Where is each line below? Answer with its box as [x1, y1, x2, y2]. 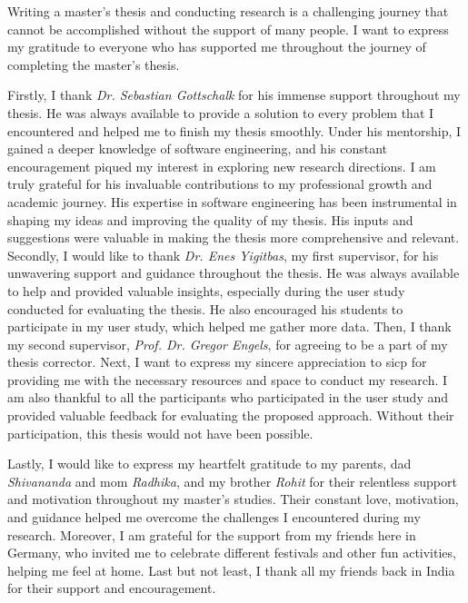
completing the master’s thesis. [7, 54, 180, 74]
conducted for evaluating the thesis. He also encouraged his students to [7, 299, 403, 318]
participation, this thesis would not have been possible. [7, 423, 314, 442]
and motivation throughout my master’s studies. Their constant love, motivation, [7, 489, 459, 509]
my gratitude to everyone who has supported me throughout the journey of [7, 37, 426, 56]
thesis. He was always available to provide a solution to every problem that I [7, 103, 434, 122]
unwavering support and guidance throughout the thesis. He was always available [7, 263, 460, 282]
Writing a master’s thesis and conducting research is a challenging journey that [7, 2, 449, 20]
